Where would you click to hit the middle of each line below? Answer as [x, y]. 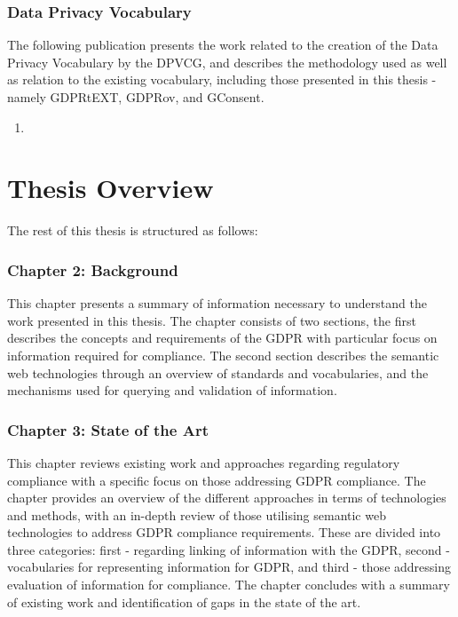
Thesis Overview [111, 188]
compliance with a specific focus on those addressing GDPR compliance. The [217, 480]
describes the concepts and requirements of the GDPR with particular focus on [222, 338]
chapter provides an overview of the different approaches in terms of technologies [227, 498]
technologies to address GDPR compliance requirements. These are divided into [224, 532]
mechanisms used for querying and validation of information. [172, 390]
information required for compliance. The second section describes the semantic [223, 355]
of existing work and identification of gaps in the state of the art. [184, 601]
